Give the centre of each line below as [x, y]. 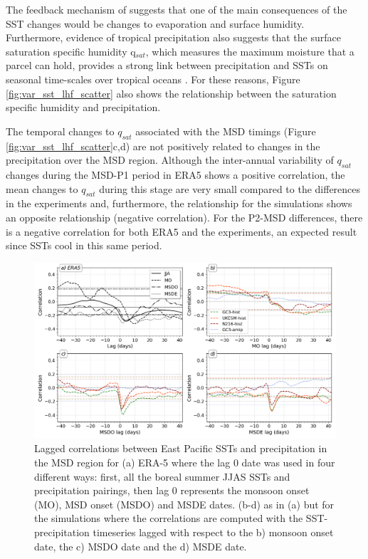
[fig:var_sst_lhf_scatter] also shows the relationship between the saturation [171, 93]
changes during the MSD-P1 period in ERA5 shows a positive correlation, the [175, 174]
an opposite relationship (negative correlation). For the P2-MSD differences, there [184, 217]
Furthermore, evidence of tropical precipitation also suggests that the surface [173, 37]
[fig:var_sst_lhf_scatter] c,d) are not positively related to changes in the [163, 146]
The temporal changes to [60, 131]
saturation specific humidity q [71, 51]
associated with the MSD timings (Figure [226, 131]
